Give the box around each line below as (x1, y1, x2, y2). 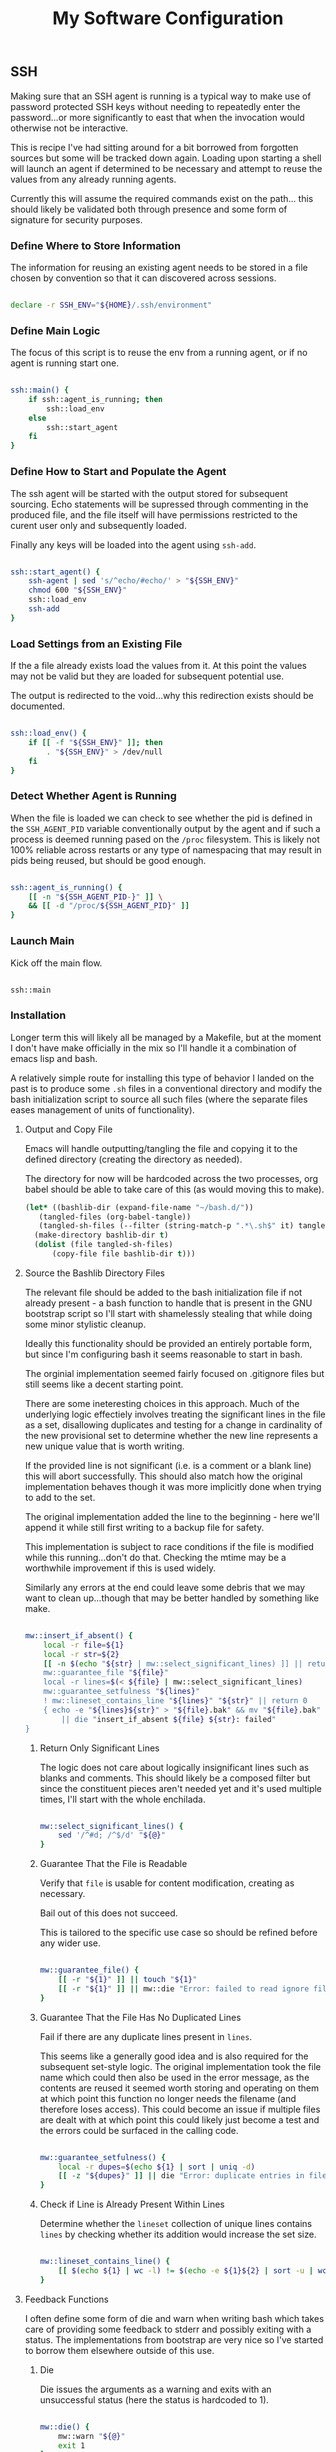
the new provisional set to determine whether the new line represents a (24, 1429, 318, 1441)
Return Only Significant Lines (39, 1742, 160, 1754)
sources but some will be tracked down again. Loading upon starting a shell (10, 152, 322, 164)
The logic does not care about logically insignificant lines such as (39, 1761, 310, 1773)
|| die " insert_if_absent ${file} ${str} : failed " (61, 1714, 277, 1724)
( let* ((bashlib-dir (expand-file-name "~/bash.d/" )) (24, 1202, 254, 1212)
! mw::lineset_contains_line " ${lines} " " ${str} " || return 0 (43, 1696, 308, 1706)
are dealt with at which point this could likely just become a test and (39, 2113, 320, 2126)
